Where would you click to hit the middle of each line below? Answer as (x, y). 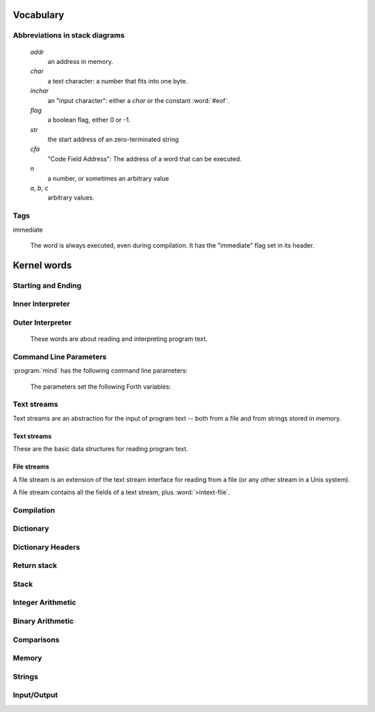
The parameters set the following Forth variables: (101, 387)
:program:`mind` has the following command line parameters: (100, 371)
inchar (39, 91)
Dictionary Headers (47, 547)
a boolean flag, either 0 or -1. (89, 120)
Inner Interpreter (41, 304)
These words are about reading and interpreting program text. (119, 339)
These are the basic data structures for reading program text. (101, 449)
